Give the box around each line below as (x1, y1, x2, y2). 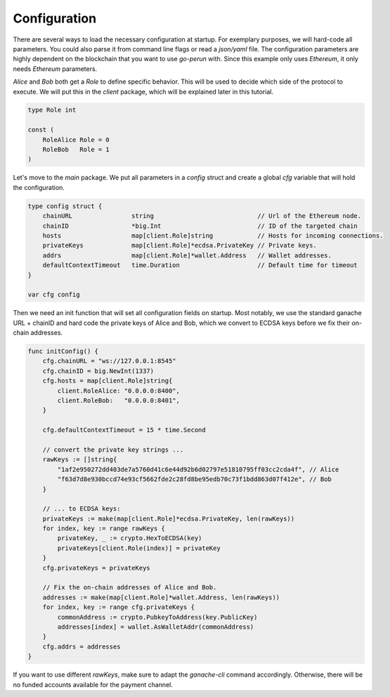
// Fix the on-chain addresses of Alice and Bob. (42, 584, 217, 592)
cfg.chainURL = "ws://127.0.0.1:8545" (42, 357, 176, 365)
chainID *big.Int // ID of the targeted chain (42, 222, 358, 230)
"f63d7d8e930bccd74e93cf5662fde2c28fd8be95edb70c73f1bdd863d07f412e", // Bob (57, 475, 332, 483)
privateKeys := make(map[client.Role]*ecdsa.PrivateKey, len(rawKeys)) (42, 514, 295, 523)
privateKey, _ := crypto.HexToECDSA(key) (57, 535, 202, 542)
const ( (27, 126, 54, 134)
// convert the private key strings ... (42, 445, 184, 454)
